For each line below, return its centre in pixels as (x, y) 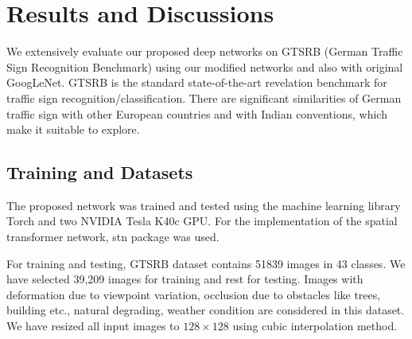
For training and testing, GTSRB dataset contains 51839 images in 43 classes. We (206, 263)
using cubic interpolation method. (315, 326)
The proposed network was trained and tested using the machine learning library (204, 205)
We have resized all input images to (93, 326)
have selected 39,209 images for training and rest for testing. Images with (185, 279)
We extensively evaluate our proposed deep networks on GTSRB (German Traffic (205, 51)
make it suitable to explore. (73, 129)
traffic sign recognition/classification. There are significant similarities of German (204, 97)
